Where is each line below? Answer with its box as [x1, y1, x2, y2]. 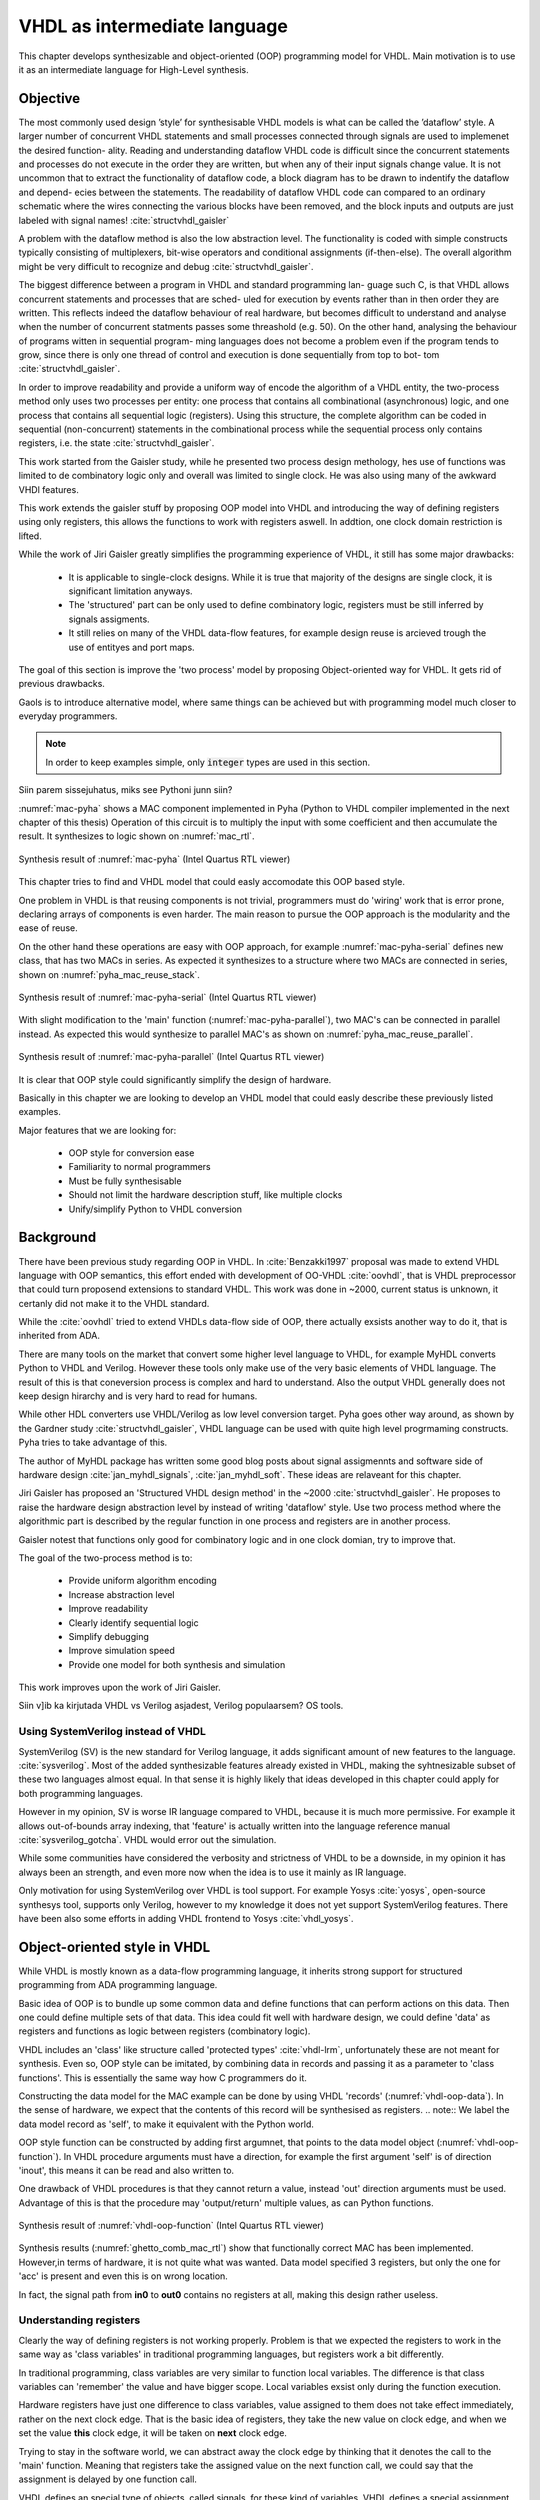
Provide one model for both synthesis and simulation [68, 1658, 286, 1670]
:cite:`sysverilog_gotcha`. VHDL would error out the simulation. [18, 1833, 277, 1845]
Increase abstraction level [68, 1588, 175, 1600]
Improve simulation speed [68, 1645, 175, 1657]
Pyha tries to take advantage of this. [18, 1436, 168, 1449]
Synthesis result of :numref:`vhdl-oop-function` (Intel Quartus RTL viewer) [18, 2220, 325, 2232]
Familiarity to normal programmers [68, 1161, 211, 1173]
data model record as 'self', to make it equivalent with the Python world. [18, 2118, 315, 2130]
